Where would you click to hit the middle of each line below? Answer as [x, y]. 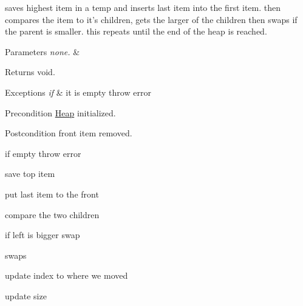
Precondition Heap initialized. [60, 112]
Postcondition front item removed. [69, 133]
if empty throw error [43, 153]
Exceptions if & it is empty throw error [78, 92]
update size [26, 295]
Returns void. [30, 72]
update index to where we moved [66, 275]
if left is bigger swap [43, 235]
